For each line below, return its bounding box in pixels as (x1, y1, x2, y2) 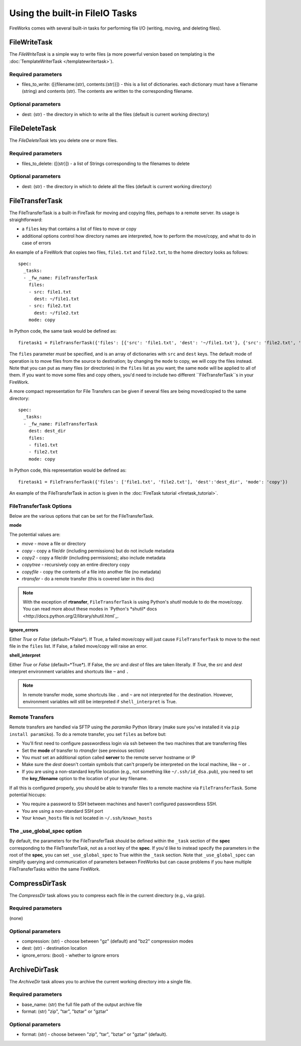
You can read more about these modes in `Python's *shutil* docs (23, 606, 158, 612)
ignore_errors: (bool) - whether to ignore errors (22, 952, 119, 958)
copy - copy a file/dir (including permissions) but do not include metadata (22, 547, 175, 554)
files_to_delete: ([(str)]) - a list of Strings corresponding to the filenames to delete (22, 161, 190, 167)
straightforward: (9, 217, 43, 223)
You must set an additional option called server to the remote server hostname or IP (22, 754, 196, 760)
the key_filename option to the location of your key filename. (22, 776, 148, 782)
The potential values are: (9, 531, 61, 537)
